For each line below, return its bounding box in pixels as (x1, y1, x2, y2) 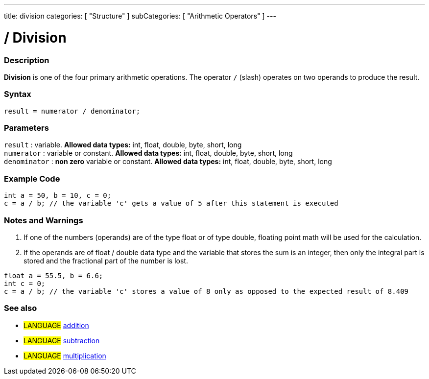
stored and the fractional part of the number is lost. (24, 256, 188, 265)
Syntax (4, 89, 31, 99)
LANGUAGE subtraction (24, 336, 100, 345)
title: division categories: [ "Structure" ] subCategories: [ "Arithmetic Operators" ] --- (4, 12, 276, 20)
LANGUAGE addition (24, 321, 89, 330)
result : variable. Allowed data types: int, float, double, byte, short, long (4, 141, 242, 149)
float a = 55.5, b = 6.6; (4, 271, 103, 280)
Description (4, 55, 49, 65)
